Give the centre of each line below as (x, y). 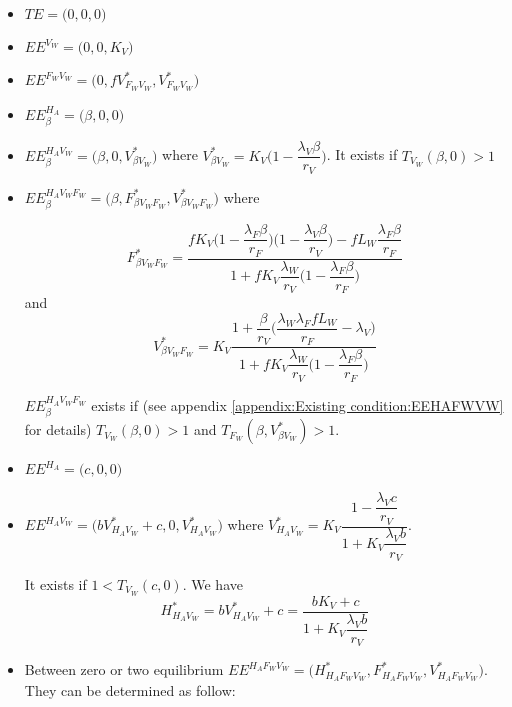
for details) (58, 429)
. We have (212, 583)
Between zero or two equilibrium (124, 669)
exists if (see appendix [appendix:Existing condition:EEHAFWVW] (297, 404)
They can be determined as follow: (130, 690)
